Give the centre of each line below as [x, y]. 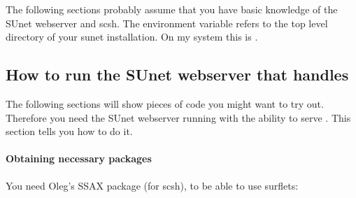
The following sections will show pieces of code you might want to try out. [165, 103]
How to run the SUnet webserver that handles [177, 75]
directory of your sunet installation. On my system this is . [132, 37]
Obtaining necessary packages [79, 158]
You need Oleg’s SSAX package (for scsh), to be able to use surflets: [152, 185]
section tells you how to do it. [69, 131]
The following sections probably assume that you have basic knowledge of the [172, 9]
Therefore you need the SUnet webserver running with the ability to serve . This [178, 117]
